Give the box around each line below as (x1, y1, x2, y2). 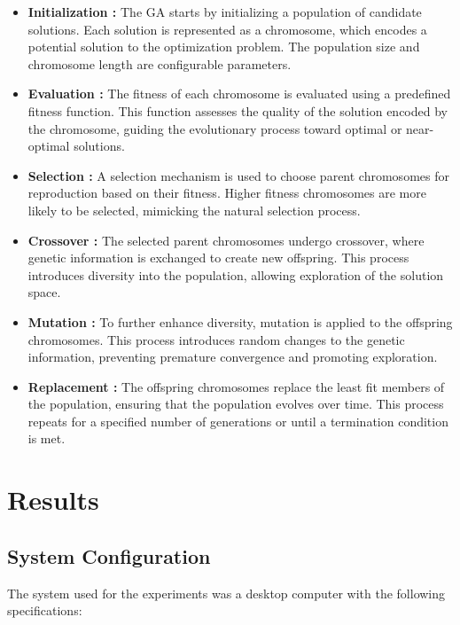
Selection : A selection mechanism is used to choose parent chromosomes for (27, 166, 449, 184)
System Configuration (7, 542, 211, 569)
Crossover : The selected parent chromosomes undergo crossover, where (27, 230, 425, 249)
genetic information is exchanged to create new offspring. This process (27, 248, 409, 267)
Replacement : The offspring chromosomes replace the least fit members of (27, 377, 445, 395)
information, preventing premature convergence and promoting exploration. (27, 348, 438, 366)
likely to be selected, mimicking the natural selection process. (27, 200, 361, 219)
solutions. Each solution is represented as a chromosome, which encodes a (27, 20, 427, 38)
